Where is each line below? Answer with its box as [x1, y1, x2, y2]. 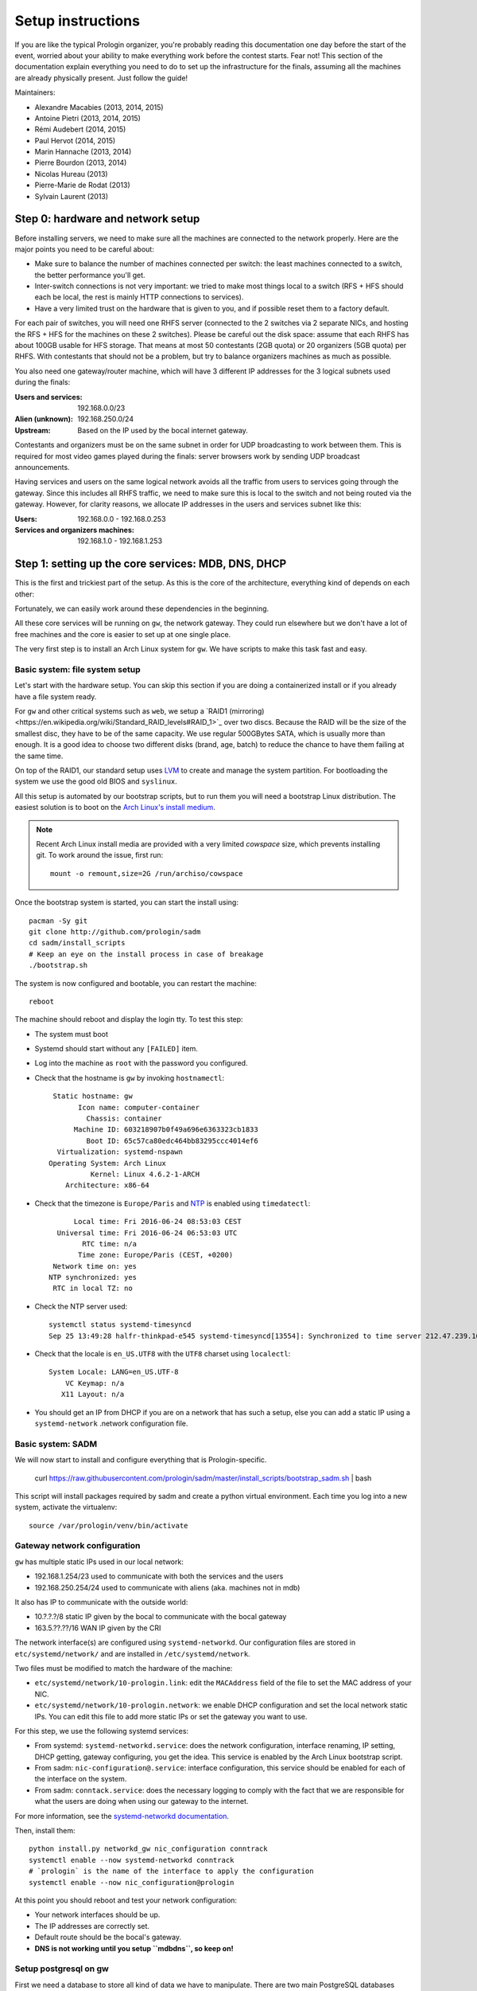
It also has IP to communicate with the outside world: [14, 1598, 188, 1607]
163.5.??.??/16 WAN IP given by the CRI [34, 1623, 161, 1633]
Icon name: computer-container [78, 1103, 200, 1112]
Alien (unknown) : [14, 414, 73, 424]
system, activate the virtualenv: [14, 1502, 118, 1512]
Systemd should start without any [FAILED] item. [34, 1044, 199, 1054]
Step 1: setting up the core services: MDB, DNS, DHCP [14, 557, 287, 571]
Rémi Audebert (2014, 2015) [34, 124, 126, 135]
